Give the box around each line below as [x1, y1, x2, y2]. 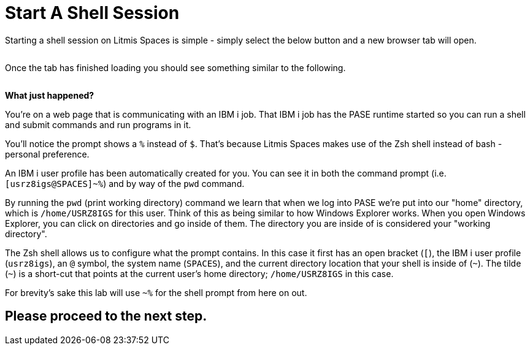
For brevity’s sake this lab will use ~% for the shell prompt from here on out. [5, 287, 307, 298]
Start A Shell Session [5, 2, 180, 23]
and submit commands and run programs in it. [5, 119, 191, 130]
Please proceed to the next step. [5, 308, 207, 324]
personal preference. [5, 148, 90, 159]
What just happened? [5, 89, 94, 101]
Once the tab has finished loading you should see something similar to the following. [5, 62, 346, 73]
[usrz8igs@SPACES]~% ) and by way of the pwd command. [5, 178, 245, 189]
